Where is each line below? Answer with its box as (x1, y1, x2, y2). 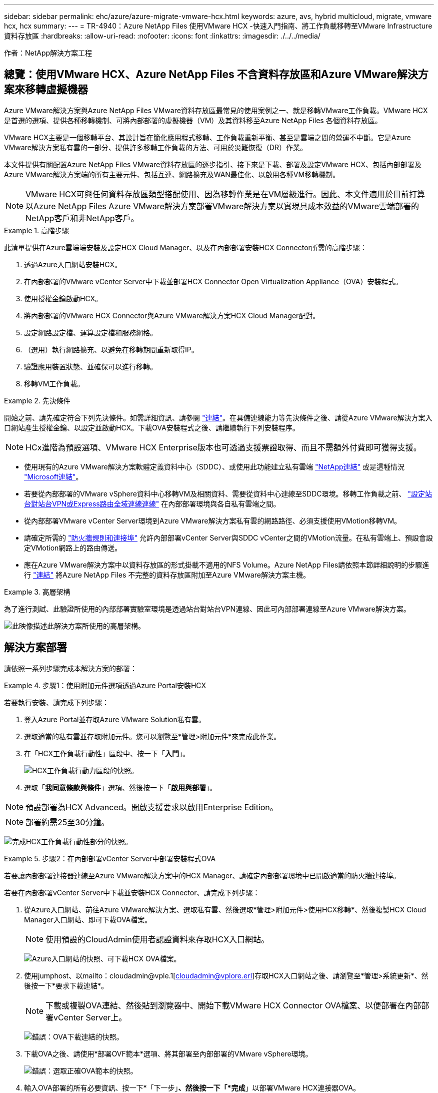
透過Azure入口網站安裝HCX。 (24, 260, 121, 269)
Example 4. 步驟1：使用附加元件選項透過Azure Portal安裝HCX (4, 681, 206, 690)
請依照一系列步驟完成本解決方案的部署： (4, 664, 137, 673)
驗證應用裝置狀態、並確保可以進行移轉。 (24, 362, 157, 371)
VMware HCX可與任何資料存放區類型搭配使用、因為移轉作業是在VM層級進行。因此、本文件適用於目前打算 (25, 189, 425, 199)
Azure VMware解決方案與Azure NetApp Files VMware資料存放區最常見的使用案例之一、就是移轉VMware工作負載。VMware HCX (4, 106, 428, 115)
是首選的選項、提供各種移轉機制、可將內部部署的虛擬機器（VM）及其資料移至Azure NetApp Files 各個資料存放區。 (4, 116, 382, 125)
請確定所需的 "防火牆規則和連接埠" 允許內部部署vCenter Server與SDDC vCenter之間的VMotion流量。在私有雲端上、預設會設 (24, 533, 433, 542)
